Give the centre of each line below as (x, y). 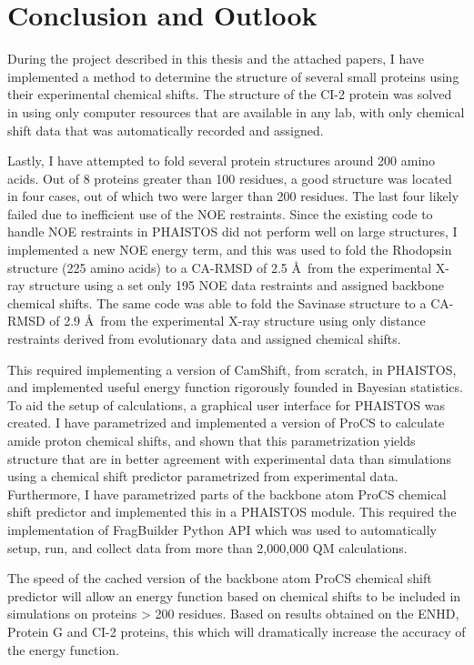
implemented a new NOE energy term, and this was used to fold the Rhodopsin (230, 250)
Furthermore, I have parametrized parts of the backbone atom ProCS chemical (227, 494)
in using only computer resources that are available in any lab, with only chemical (236, 111)
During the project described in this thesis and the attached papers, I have (216, 59)
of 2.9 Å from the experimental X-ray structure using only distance (237, 321)
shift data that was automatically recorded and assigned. (166, 130)
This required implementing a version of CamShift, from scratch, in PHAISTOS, (232, 369)
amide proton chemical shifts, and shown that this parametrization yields (212, 440)
